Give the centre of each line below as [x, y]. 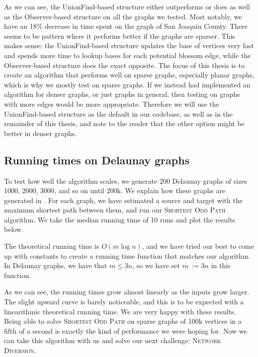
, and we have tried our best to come [198, 246]
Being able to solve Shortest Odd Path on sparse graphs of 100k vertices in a [123, 321]
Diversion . [20, 350]
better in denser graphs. [41, 133]
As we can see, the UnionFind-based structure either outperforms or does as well [127, 6]
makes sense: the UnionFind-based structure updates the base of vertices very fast [129, 45]
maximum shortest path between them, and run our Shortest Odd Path [115, 210]
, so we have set [156, 265]
